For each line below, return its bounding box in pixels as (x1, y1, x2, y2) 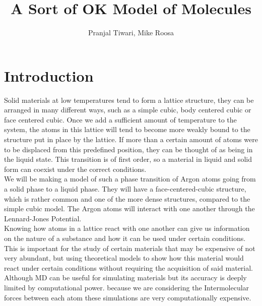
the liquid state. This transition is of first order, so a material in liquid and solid (4, 154, 252, 164)
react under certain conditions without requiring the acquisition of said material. (4, 262, 253, 273)
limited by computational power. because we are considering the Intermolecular (4, 282, 249, 292)
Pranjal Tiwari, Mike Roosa (88, 27, 174, 38)
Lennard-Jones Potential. (4, 213, 82, 223)
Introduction (4, 65, 94, 86)
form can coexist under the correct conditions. (4, 163, 147, 174)
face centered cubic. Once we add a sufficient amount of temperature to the (4, 114, 237, 125)
